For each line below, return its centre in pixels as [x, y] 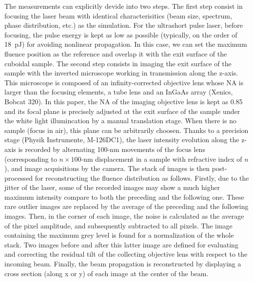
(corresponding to [31, 159]
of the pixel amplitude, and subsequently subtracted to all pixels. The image [118, 225]
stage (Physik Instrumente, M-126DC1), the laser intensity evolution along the [122, 140]
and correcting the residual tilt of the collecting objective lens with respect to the [126, 254]
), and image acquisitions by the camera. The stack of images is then [107, 168]
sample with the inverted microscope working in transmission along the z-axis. [121, 73]
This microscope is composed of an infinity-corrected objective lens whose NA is [124, 82]
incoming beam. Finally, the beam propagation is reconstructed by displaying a [123, 264]
